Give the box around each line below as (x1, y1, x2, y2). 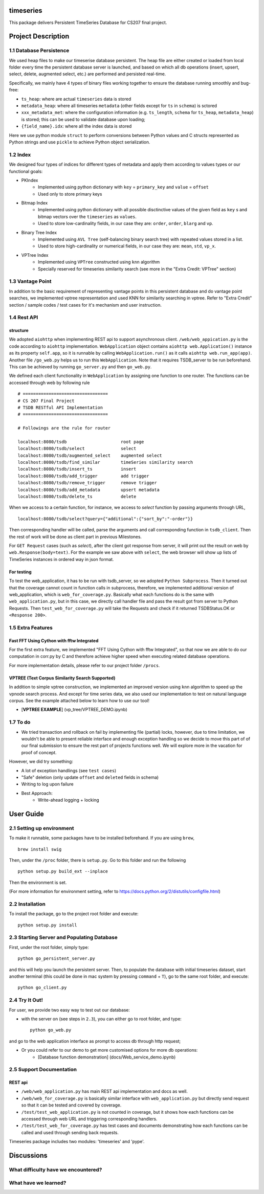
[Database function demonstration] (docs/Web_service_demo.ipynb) (38, 1054, 176, 1060)
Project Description (9, 32, 69, 41)
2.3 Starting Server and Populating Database (9, 934, 118, 941)
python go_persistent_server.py (18, 956, 95, 961)
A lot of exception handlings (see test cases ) (21, 767, 117, 773)
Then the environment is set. (9, 879, 67, 885)
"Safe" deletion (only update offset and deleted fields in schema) (21, 774, 159, 780)
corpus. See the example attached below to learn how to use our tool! (9, 698, 150, 704)
